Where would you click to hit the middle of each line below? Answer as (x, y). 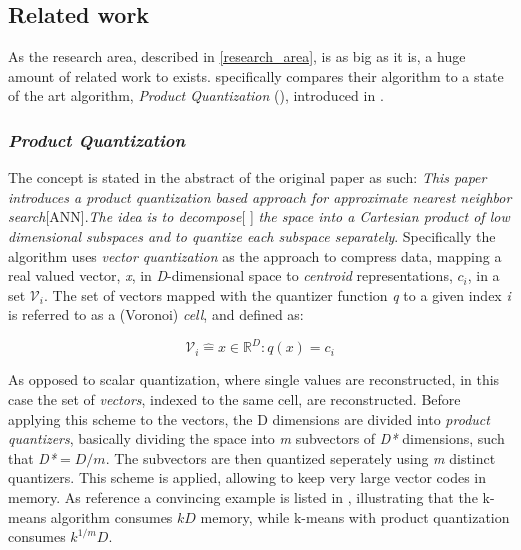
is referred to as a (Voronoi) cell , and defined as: (156, 314)
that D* (32, 457)
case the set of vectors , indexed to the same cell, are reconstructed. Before (234, 399)
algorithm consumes (111, 516)
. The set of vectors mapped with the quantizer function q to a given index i (277, 294)
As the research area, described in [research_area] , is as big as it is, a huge (237, 56)
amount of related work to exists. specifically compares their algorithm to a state (256, 75)
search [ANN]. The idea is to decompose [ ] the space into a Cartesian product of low (259, 216)
